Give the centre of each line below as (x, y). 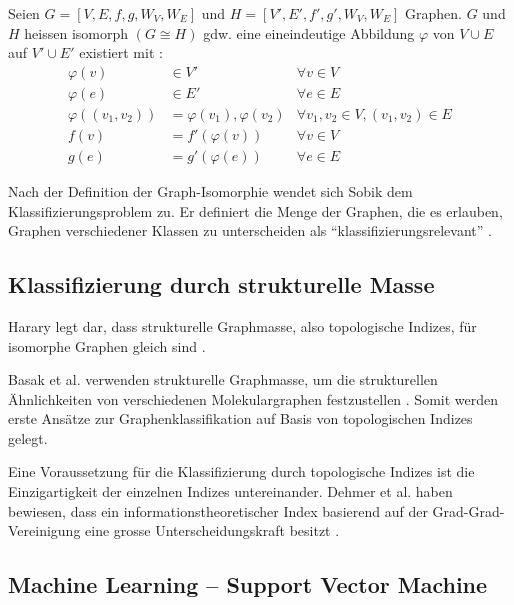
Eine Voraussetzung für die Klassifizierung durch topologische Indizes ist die (241, 471)
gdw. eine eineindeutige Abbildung (309, 32)
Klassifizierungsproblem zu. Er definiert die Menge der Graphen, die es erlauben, (255, 210)
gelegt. (28, 437)
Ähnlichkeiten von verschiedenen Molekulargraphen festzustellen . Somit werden (253, 398)
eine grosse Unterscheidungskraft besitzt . (212, 530)
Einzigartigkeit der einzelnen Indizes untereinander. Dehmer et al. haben (230, 491)
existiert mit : (121, 52)
